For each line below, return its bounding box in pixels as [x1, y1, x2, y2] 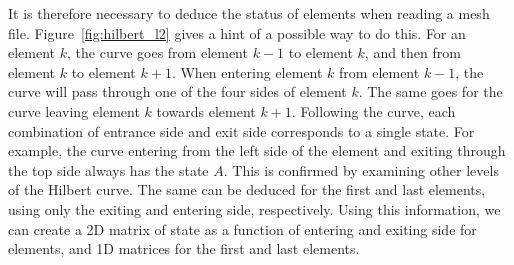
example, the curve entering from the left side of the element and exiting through [8, 140, 506, 161]
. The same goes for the [358, 81, 503, 102]
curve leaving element [8, 100, 140, 121]
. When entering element [171, 61, 323, 82]
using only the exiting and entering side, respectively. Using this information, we [8, 198, 501, 219]
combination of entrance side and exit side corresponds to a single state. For [8, 120, 475, 141]
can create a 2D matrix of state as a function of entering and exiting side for [8, 218, 477, 239]
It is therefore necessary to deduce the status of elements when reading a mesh [8, 3, 490, 23]
